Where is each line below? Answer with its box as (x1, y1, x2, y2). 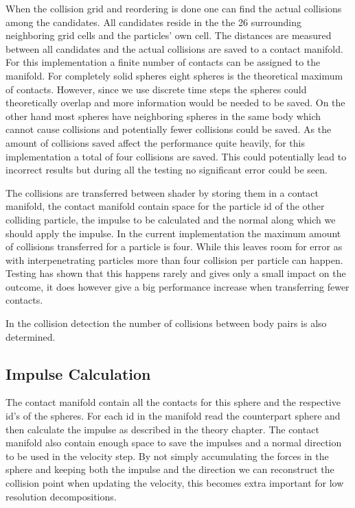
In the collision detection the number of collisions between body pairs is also (5, 316, 327, 330)
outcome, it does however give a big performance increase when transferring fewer (5, 279, 350, 293)
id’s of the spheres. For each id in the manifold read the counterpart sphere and (5, 409, 341, 423)
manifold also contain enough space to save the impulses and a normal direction (5, 435, 342, 450)
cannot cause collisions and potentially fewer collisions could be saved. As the (5, 122, 332, 136)
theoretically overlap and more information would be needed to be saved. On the (5, 95, 345, 110)
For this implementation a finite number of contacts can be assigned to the (5, 55, 321, 69)
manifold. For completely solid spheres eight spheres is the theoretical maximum (5, 68, 343, 82)
